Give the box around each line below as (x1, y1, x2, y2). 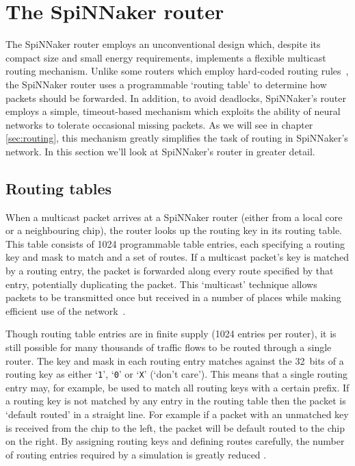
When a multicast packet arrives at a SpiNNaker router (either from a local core (5, 209, 343, 224)
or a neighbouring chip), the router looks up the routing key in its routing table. (5, 223, 343, 237)
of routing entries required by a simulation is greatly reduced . (5, 447, 267, 461)
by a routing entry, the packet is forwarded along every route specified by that (5, 263, 334, 278)
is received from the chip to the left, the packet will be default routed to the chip (5, 420, 345, 435)
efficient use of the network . (5, 303, 126, 318)
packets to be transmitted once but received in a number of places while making (5, 290, 341, 305)
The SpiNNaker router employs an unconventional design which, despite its (5, 37, 321, 51)
